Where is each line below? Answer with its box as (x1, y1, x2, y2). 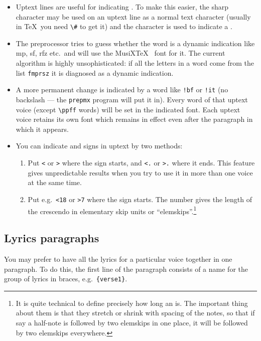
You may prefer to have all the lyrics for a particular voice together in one (4, 253, 232, 264)
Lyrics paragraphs (4, 230, 99, 246)
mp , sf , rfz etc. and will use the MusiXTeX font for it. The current (16, 48, 225, 58)
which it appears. (16, 123, 69, 134)
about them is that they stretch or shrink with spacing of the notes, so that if (16, 307, 255, 318)
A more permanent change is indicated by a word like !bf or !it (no (16, 84, 228, 95)
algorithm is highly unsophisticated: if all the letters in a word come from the (16, 58, 254, 68)
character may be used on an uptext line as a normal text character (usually (16, 11, 251, 22)
